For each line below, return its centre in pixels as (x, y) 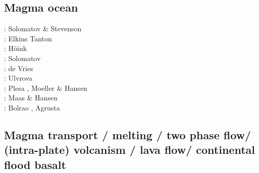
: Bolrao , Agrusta (32, 107)
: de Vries (19, 68)
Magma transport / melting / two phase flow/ (128, 134)
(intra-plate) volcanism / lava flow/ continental (129, 150)
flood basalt (35, 164)
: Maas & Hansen (31, 98)
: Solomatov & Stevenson (43, 28)
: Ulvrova (18, 78)
